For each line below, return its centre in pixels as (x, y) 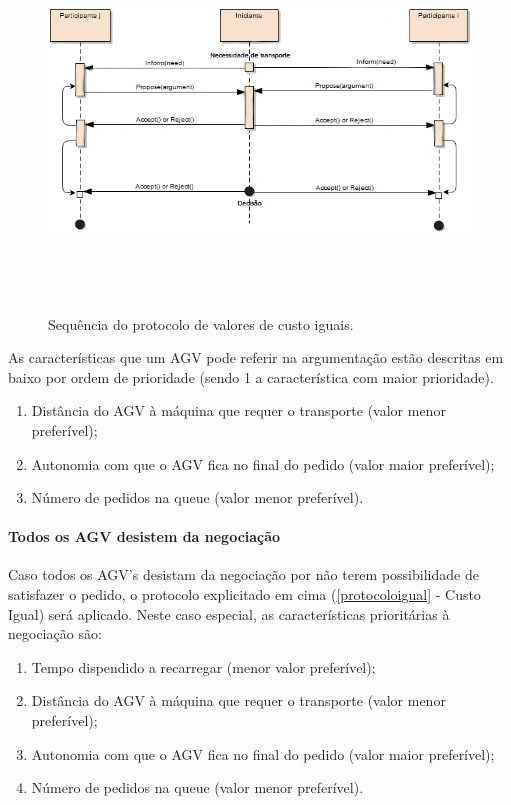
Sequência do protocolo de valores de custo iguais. (201, 323)
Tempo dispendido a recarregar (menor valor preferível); (203, 666)
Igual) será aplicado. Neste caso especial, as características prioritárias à (229, 613)
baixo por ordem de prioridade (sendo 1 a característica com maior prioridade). (251, 376)
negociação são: (55, 633)
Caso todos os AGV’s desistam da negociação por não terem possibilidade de (243, 574)
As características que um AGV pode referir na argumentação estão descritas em (256, 357)
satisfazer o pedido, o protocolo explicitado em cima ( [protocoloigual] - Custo (244, 594)
